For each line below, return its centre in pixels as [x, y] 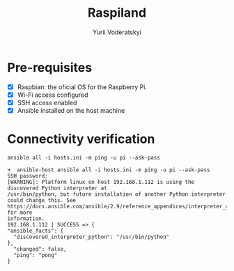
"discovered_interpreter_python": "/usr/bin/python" [92, 237]
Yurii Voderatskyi [117, 32]
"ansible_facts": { [36, 231]
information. [26, 218]
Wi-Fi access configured [53, 95]
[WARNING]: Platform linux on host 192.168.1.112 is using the [101, 182]
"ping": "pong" [36, 255]
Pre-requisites [50, 67]
